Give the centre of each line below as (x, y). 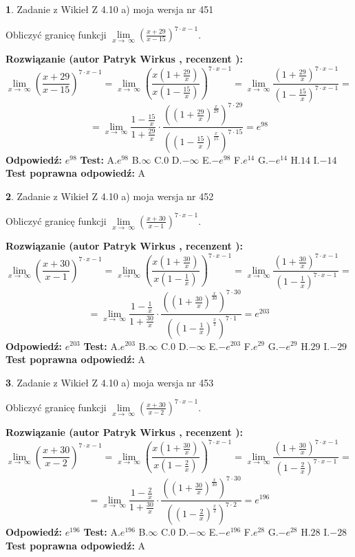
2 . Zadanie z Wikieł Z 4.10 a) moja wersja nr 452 (110, 196)
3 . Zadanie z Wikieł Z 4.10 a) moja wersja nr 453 (110, 382)
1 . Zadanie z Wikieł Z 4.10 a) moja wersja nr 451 (110, 9)
